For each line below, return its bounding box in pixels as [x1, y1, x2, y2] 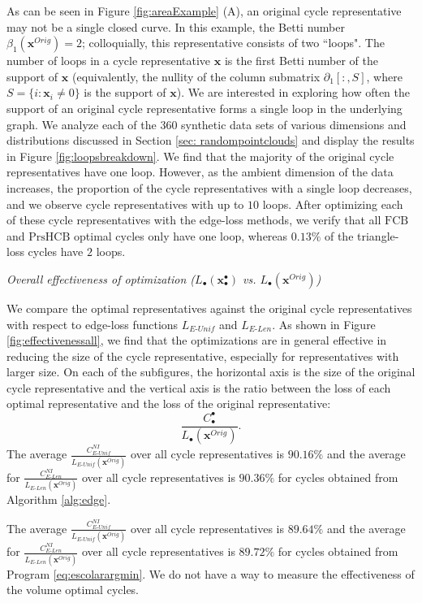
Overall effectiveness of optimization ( [6, 270, 196, 287]
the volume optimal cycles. [6, 581, 140, 598]
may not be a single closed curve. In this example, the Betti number [6, 18, 345, 35]
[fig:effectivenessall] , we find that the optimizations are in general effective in [6, 332, 387, 349]
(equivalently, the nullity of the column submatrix [71, 67, 321, 85]
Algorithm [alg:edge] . [6, 491, 111, 508]
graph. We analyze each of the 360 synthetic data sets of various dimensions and [6, 115, 407, 132]
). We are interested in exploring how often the [176, 84, 411, 101]
